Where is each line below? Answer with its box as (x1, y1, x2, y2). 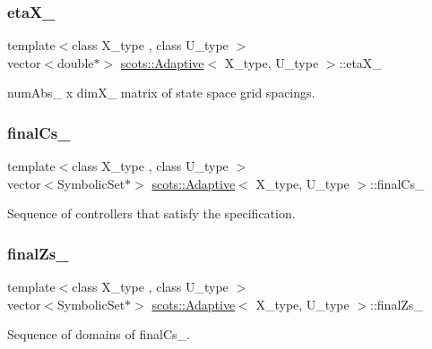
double (57, 53, 94, 72)
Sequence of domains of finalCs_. (7, 325, 190, 344)
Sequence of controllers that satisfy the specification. (7, 204, 296, 223)
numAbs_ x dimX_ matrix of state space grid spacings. (7, 83, 315, 102)
